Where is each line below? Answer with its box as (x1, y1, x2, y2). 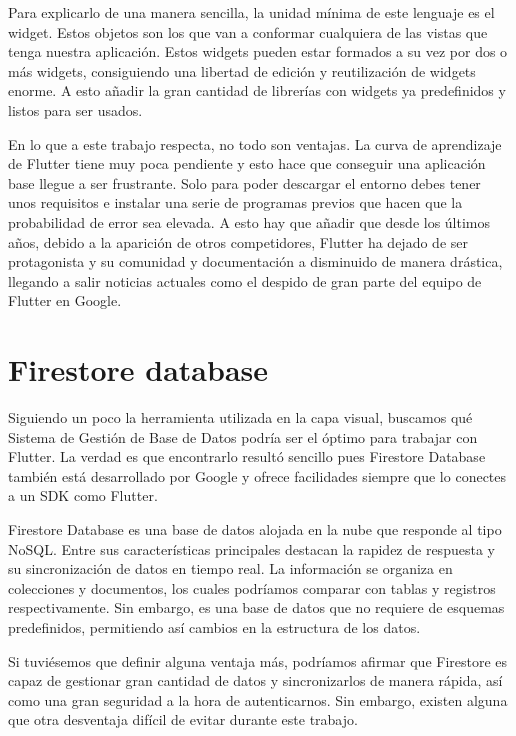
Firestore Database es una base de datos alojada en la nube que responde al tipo (8, 519, 502, 539)
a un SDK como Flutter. (8, 485, 158, 506)
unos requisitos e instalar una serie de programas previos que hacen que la (8, 192, 463, 213)
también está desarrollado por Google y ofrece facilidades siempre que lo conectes (8, 465, 507, 486)
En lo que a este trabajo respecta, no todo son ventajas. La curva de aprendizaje (8, 133, 502, 154)
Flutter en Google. (8, 290, 122, 311)
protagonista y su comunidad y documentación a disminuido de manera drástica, (8, 251, 503, 272)
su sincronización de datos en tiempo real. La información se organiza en (8, 558, 453, 579)
